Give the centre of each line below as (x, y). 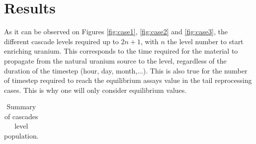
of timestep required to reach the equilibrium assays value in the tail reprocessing (128, 80)
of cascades (21, 116)
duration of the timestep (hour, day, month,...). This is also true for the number (126, 70)
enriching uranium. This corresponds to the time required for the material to (121, 51)
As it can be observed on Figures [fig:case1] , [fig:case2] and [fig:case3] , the (116, 32)
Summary (21, 107)
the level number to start (205, 41)
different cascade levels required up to (61, 41)
